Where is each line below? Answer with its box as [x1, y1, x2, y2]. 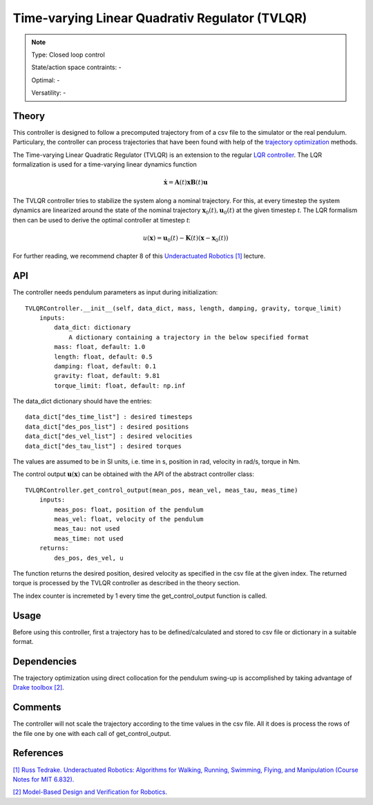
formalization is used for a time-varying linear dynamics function [12, 160, 197, 169]
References [12, 747, 64, 759]
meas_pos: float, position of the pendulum [54, 505, 204, 513]
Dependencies [12, 655, 77, 667]
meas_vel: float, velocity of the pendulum [54, 515, 204, 523]
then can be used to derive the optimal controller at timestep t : [12, 216, 191, 224]
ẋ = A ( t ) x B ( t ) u [163, 178, 208, 187]
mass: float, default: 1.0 [54, 343, 146, 351]
